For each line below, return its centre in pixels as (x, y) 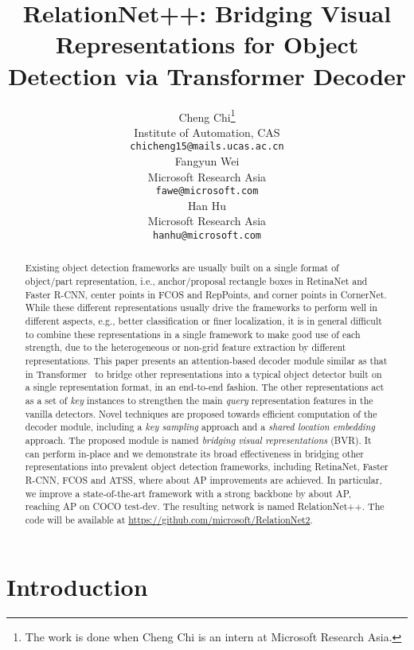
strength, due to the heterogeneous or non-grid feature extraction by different (186, 347)
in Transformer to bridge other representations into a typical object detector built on (203, 374)
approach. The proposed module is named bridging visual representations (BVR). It (198, 440)
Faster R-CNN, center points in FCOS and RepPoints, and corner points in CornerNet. (206, 294)
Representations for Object (207, 44)
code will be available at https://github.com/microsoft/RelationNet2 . (169, 519)
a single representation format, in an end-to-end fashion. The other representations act (205, 387)
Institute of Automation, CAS (207, 132)
